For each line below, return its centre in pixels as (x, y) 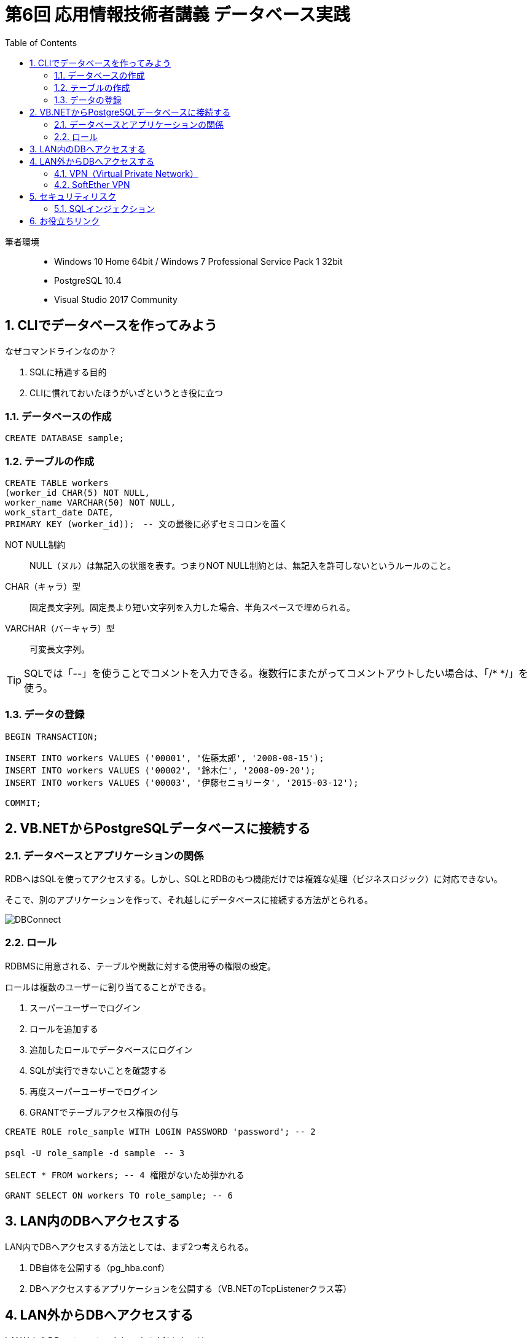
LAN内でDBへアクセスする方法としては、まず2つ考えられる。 (129, 1246)
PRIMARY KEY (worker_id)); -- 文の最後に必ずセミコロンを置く (147, 524)
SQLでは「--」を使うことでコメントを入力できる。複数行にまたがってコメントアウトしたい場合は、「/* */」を (276, 674)
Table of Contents (41, 42)
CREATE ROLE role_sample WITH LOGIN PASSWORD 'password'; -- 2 (160, 1131)
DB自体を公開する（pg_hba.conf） (100, 1267)
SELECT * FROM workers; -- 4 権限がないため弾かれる (125, 1175)
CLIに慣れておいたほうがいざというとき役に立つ (127, 393)
